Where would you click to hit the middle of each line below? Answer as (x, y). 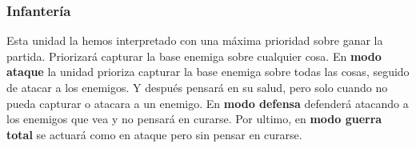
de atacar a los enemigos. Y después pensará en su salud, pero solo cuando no (197, 87)
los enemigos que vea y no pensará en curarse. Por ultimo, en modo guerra (194, 119)
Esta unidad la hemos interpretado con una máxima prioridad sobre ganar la (195, 40)
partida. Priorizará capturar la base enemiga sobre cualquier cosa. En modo (194, 56)
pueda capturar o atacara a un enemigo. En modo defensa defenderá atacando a (208, 103)
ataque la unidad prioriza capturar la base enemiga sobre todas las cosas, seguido (208, 72)
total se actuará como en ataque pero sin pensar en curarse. (154, 134)
